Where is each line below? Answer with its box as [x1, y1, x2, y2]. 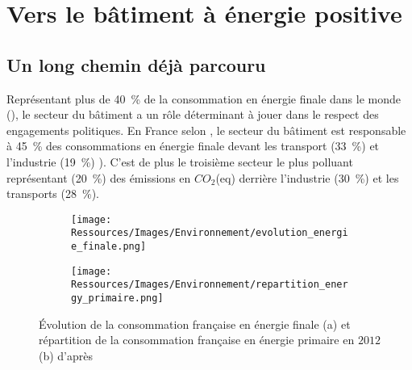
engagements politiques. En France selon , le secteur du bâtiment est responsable [6, 121, 406, 138]
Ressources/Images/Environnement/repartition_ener [71, 279, 348, 291]
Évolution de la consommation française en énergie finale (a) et [39, 315, 351, 332]
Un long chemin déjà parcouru [6, 52, 266, 77]
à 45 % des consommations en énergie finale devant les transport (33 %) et [6, 137, 380, 154]
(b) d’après [39, 347, 94, 364]
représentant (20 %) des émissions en [6, 169, 191, 186]
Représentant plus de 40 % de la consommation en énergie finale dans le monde [6, 90, 401, 107]
